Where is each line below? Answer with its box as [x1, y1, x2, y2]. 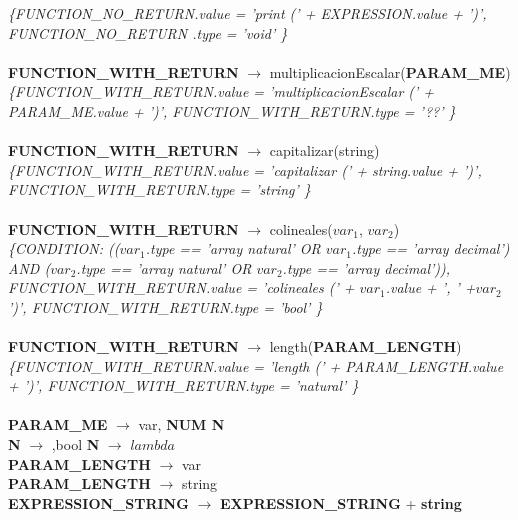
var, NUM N [138, 414, 225, 435]
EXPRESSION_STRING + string [219, 492, 462, 513]
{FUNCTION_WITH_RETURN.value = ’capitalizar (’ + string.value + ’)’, [8, 159, 482, 180]
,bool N [51, 434, 100, 455]
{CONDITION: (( [8, 238, 120, 259]
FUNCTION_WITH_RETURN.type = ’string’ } [8, 179, 311, 200]
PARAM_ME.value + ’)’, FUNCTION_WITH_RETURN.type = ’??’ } [8, 100, 456, 121]
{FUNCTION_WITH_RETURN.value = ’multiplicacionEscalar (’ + [8, 81, 435, 102]
